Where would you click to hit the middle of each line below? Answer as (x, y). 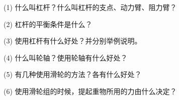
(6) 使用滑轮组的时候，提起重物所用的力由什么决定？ (90, 91)
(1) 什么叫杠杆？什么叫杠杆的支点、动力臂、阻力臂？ (90, 7)
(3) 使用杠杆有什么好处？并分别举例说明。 (73, 41)
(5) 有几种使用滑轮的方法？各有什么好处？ (73, 74)
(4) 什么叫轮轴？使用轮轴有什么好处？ (66, 57)
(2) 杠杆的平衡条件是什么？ (48, 24)
